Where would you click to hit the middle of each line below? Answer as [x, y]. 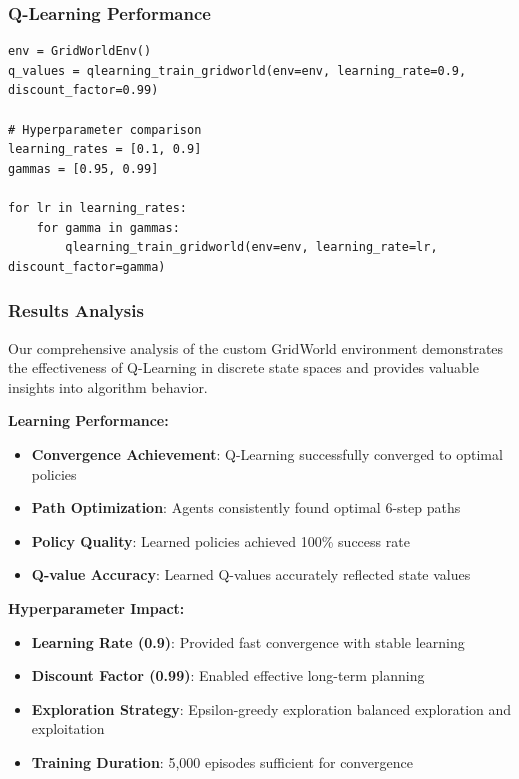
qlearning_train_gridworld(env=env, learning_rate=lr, [251, 247]
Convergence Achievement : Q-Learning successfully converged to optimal [267, 453]
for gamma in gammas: [108, 227]
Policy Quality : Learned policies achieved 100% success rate [220, 540]
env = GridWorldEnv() [80, 51]
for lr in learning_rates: [97, 207]
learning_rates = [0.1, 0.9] [105, 149]
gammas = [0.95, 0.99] [83, 168]
